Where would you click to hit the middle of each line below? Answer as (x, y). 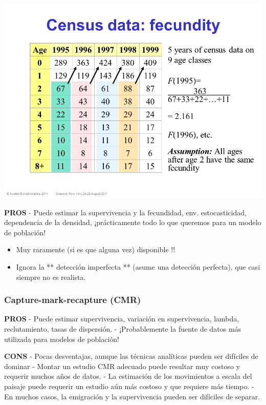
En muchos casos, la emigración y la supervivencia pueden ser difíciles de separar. (132, 396)
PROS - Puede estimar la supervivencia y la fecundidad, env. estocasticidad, (125, 212)
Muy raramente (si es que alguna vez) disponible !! (96, 249)
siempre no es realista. (51, 277)
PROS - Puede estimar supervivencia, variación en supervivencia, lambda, (122, 319)
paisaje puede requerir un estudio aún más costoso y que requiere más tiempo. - (129, 386)
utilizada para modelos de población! (62, 339)
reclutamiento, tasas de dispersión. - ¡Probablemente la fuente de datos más (123, 328)
